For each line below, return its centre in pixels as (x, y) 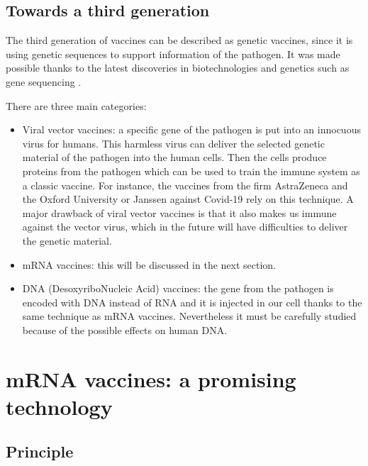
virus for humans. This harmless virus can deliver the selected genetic (173, 143)
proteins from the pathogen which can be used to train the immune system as (191, 171)
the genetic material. (67, 240)
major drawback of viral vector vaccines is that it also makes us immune (179, 212)
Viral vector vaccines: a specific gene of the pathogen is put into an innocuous (191, 129)
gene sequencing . (44, 81)
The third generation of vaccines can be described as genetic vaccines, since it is (179, 40)
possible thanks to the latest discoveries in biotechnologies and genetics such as (178, 68)
